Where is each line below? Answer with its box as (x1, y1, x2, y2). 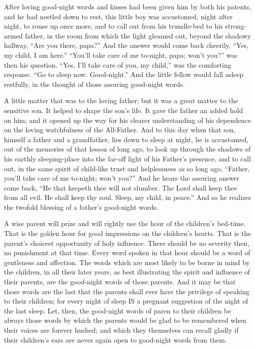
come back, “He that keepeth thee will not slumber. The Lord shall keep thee (4, 182, 237, 193)
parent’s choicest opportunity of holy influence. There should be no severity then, (4, 237, 250, 248)
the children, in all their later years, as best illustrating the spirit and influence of (4, 267, 250, 277)
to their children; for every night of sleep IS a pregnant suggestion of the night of (4, 296, 248, 306)
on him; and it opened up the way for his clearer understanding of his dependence (4, 115, 251, 125)
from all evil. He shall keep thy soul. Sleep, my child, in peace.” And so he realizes (4, 192, 252, 202)
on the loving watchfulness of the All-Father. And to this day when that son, (4, 124, 236, 135)
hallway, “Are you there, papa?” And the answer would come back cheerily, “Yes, (4, 40, 249, 50)
